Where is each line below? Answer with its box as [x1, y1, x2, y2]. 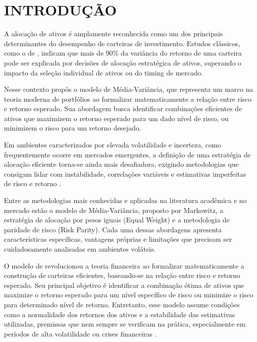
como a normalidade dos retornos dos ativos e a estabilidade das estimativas [4, 309, 235, 319]
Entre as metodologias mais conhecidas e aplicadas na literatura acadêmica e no [4, 195, 247, 205]
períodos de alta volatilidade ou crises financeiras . [4, 328, 157, 339]
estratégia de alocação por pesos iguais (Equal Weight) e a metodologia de [4, 214, 230, 225]
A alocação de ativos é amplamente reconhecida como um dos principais [4, 28, 223, 39]
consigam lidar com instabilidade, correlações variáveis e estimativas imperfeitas [4, 168, 247, 179]
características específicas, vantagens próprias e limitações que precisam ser [4, 234, 232, 244]
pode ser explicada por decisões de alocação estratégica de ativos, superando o [4, 57, 242, 68]
